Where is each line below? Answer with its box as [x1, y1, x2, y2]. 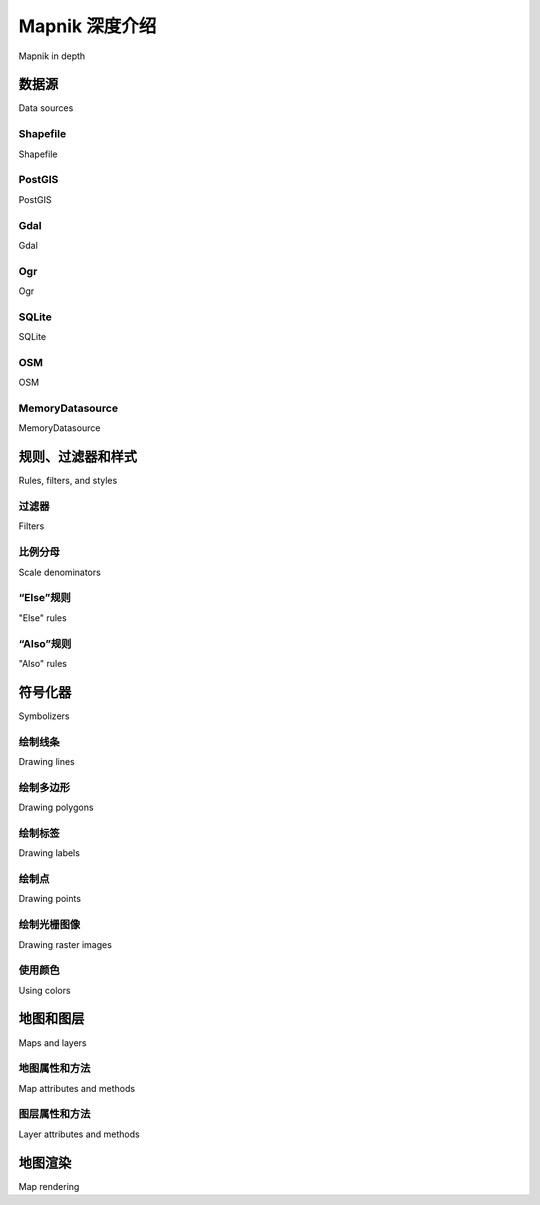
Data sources [18, 102, 74, 114]
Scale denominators [18, 566, 102, 578]
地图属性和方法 [18, 1061, 91, 1075]
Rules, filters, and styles [18, 475, 118, 487]
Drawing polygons [18, 801, 94, 814]
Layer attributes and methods [18, 1128, 140, 1140]
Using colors [18, 984, 71, 996]
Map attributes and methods [18, 1082, 135, 1094]
